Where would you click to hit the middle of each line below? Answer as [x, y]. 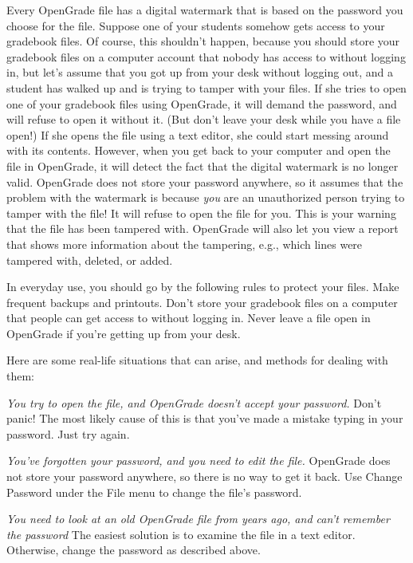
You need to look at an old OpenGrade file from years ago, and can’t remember [198, 519]
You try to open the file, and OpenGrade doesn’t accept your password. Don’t [194, 402]
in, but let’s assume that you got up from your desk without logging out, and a [200, 72]
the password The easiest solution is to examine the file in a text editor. [181, 534]
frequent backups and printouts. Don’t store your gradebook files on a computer [202, 302]
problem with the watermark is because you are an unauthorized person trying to [206, 197]
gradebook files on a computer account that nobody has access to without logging [206, 56]
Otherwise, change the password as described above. [134, 550]
